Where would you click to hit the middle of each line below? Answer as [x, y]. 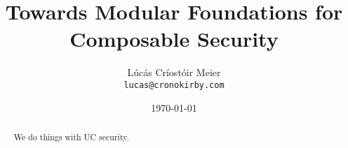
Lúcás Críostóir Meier [174, 72]
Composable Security [174, 39]
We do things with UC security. [71, 136]
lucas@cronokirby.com [174, 85]
